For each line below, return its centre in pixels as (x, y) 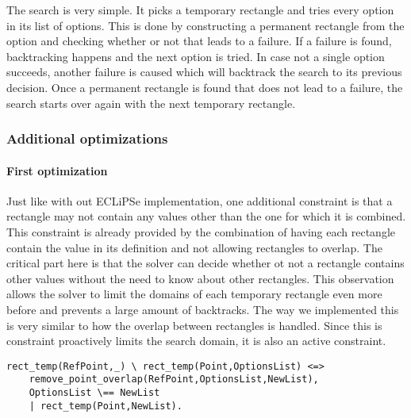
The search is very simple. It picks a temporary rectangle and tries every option (200, 10)
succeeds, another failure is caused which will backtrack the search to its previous (204, 72)
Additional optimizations (87, 138)
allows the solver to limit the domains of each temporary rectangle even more (194, 294)
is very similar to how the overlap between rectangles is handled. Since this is (194, 325)
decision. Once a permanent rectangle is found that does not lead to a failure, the (205, 87)
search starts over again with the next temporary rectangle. (151, 103)
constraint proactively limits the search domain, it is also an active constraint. (196, 341)
